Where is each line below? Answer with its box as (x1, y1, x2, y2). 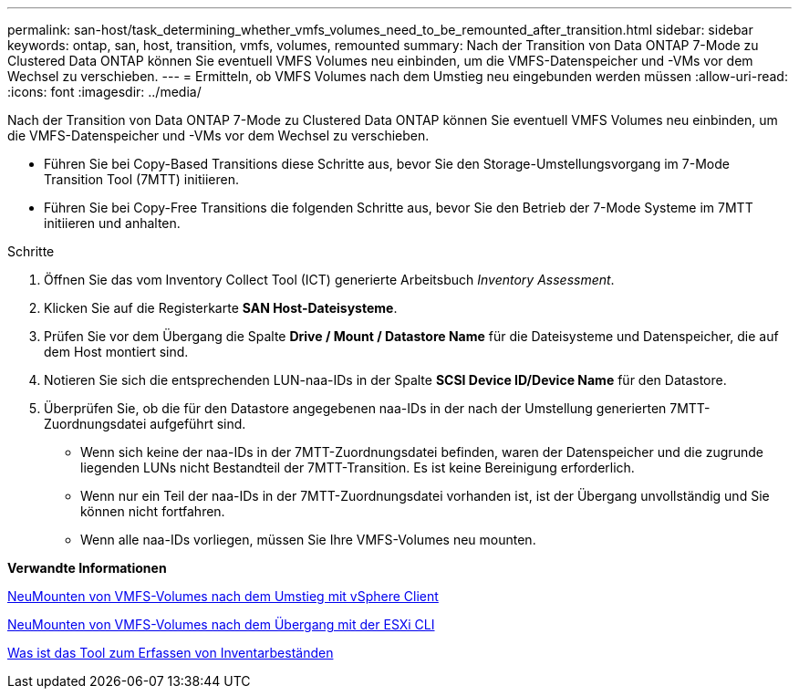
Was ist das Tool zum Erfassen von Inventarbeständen (7, 645, 334, 660)
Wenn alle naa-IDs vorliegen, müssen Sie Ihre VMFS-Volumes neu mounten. (80, 532, 536, 547)
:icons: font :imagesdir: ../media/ (7, 84, 202, 99)
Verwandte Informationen (7, 560, 167, 576)
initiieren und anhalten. (44, 215, 181, 231)
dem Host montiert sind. (44, 344, 189, 359)
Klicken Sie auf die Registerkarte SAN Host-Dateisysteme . (44, 300, 398, 316)
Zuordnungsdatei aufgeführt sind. (44, 416, 246, 431)
